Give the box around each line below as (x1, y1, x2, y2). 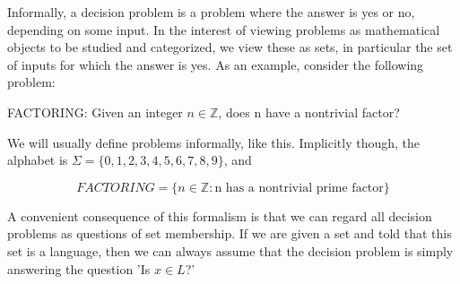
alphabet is (7, 151, 68, 169)
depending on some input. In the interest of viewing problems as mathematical (7, 20, 440, 39)
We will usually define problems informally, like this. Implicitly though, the (7, 133, 421, 151)
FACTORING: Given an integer (7, 102, 183, 121)
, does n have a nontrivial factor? (218, 102, 400, 121)
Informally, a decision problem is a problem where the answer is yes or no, (7, 3, 415, 21)
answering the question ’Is (7, 259, 151, 278)
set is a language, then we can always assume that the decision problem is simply (7, 241, 454, 260)
